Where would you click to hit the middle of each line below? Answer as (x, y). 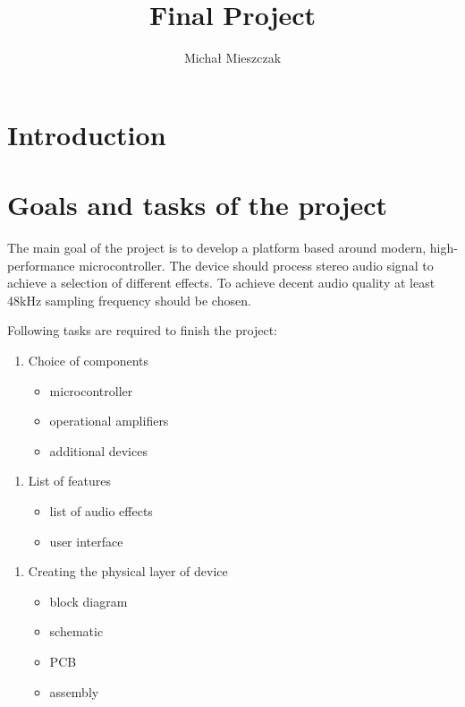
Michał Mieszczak (232, 58)
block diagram (89, 601)
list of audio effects (101, 510)
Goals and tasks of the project (198, 205)
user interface (86, 541)
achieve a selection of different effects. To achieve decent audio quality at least (221, 283)
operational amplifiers (109, 421)
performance (41, 265)
